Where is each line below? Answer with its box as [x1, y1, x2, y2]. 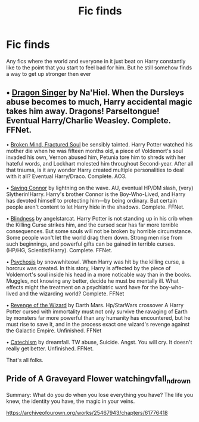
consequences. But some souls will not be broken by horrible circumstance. [6, 227, 192, 234]
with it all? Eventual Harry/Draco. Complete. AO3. [6, 172, 127, 180]
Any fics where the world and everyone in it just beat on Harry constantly [6, 57, 186, 65]
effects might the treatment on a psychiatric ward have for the [6, 283, 158, 290]
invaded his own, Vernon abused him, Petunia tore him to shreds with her [6, 154, 186, 161]
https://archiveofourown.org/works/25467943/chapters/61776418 [6, 409, 168, 416]
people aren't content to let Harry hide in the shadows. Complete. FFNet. [6, 203, 185, 210]
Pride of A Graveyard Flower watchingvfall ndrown [6, 374, 191, 386]
